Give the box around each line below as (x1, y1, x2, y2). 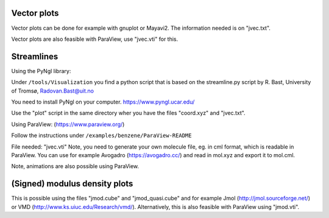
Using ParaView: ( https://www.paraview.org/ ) (11, 121, 125, 128)
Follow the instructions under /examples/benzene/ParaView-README (11, 132, 192, 139)
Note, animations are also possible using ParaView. (11, 163, 140, 170)
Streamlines (11, 51, 58, 62)
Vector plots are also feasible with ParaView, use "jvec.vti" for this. (11, 35, 179, 43)
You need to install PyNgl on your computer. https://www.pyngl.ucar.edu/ (11, 98, 195, 105)
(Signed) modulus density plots (11, 178, 133, 189)
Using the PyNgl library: (11, 67, 71, 74)
